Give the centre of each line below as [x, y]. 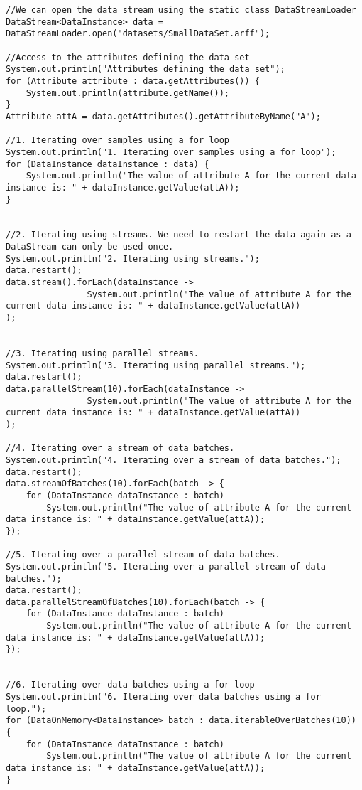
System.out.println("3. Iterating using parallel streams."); [156, 365]
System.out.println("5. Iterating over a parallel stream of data [166, 566]
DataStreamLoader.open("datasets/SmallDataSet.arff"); [138, 34]
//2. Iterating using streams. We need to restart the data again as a [179, 235]
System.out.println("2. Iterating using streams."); [133, 258]
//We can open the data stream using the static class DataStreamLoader [181, 10]
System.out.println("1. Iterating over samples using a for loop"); [171, 152]
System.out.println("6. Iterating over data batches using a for [163, 697]
